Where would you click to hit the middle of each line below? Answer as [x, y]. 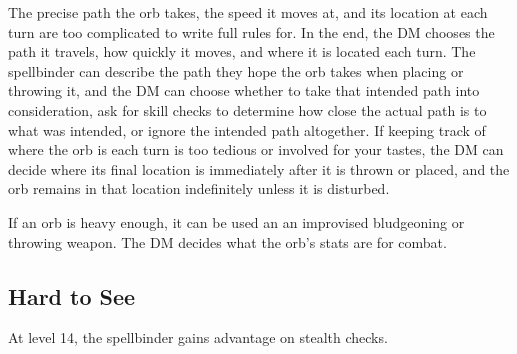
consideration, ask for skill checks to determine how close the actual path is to [247, 109]
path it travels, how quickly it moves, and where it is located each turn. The [242, 51]
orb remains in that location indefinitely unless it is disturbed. [199, 188]
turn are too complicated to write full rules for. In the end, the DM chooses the [251, 31]
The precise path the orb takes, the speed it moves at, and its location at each [248, 12]
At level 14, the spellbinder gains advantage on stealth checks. [198, 337]
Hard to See [72, 295]
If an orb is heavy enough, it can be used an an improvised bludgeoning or [236, 221]
